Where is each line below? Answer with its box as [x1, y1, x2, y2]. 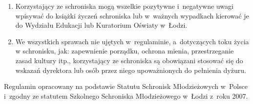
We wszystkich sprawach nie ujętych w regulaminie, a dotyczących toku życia [15, 36, 249, 46]
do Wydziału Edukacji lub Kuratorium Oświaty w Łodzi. [15, 20, 188, 30]
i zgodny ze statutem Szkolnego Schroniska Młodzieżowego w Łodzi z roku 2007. [4, 90, 248, 101]
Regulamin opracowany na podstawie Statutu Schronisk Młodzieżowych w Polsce [4, 81, 248, 91]
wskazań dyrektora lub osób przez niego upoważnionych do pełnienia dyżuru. [15, 65, 246, 75]
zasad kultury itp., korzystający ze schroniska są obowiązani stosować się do [15, 55, 243, 65]
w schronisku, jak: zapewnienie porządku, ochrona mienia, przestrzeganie [15, 46, 234, 56]
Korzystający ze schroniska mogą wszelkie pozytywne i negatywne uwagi [15, 1, 233, 11]
